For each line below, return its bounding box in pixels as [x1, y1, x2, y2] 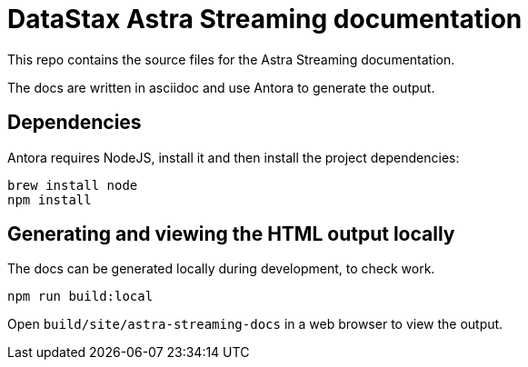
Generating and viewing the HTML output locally [7, 223, 455, 246]
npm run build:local [7, 289, 154, 304]
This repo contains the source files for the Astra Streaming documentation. [7, 51, 455, 67]
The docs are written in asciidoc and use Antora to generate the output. [7, 79, 435, 95]
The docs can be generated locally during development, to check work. [7, 261, 435, 277]
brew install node [7, 177, 138, 193]
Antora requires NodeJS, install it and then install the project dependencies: [7, 149, 460, 165]
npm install [7, 192, 92, 207]
